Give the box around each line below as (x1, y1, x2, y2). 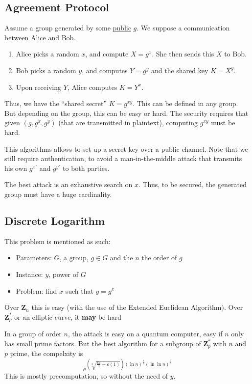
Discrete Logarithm (4, 213, 105, 228)
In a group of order (4, 329, 62, 339)
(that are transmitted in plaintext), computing (58, 117, 198, 128)
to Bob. (224, 49, 247, 59)
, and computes (82, 65, 128, 75)
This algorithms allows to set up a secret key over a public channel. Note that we (4, 143, 248, 154)
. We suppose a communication (137, 23, 230, 33)
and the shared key (151, 65, 208, 75)
